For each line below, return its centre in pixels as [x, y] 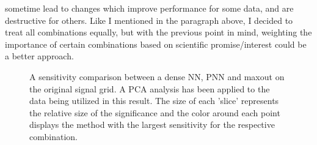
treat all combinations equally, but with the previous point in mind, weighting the [158, 32]
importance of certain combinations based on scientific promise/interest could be [156, 44]
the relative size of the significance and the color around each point [155, 112]
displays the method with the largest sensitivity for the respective [152, 125]
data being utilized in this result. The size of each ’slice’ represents [154, 101]
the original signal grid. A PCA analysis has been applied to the [150, 88]
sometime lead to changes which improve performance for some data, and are [149, 8]
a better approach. [39, 56]
